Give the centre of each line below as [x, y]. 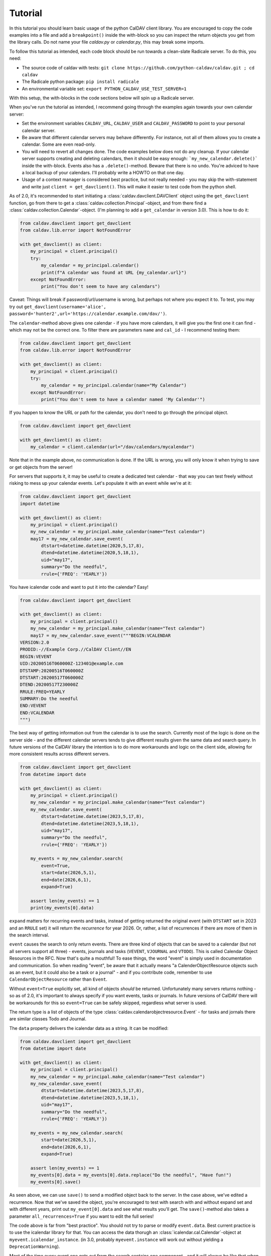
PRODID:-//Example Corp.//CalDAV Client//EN [76, 650]
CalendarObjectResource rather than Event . [58, 979]
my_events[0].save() [56, 1182]
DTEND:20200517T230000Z [49, 685]
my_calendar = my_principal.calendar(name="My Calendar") [114, 385]
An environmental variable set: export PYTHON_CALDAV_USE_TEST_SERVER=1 [104, 88]
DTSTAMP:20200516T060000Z [52, 670]
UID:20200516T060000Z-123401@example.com [72, 664]
